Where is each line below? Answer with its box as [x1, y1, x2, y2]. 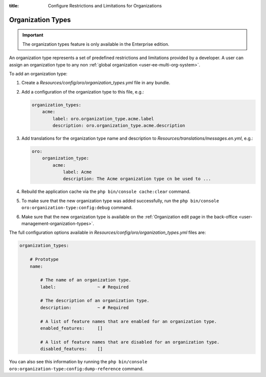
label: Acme [63, 169, 92, 175]
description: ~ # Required [40, 305, 129, 310]
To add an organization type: [9, 70, 67, 76]
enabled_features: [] [40, 325, 103, 331]
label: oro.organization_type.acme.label [52, 116, 154, 122]
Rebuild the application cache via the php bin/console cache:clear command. [21, 188, 191, 194]
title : [9, 3, 19, 8]
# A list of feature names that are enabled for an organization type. [40, 318, 217, 324]
